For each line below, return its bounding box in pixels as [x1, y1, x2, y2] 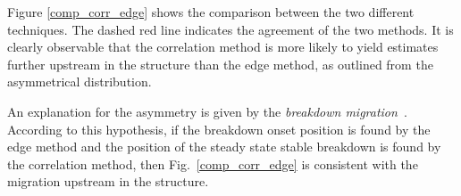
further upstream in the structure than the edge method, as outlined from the [7, 54, 433, 73]
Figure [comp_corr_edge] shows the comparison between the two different [7, 3, 415, 20]
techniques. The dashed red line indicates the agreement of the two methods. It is [7, 20, 454, 38]
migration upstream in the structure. [7, 172, 209, 191]
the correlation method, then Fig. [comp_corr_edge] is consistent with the [7, 154, 418, 173]
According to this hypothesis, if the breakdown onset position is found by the [7, 119, 431, 138]
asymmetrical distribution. [7, 72, 152, 91]
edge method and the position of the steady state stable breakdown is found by [7, 137, 441, 156]
